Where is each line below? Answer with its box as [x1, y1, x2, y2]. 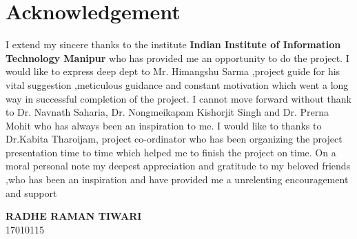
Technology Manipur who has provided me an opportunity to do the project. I [6, 50, 349, 65]
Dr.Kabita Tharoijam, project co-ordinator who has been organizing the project [6, 132, 343, 146]
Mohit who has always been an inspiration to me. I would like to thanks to [6, 118, 322, 132]
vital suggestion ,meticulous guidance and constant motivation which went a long [6, 77, 349, 92]
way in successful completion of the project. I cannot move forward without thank [6, 91, 352, 105]
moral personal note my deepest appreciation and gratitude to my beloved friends [6, 158, 351, 173]
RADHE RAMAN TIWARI [6, 209, 142, 223]
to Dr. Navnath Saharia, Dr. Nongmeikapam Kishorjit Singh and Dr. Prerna [6, 105, 329, 119]
